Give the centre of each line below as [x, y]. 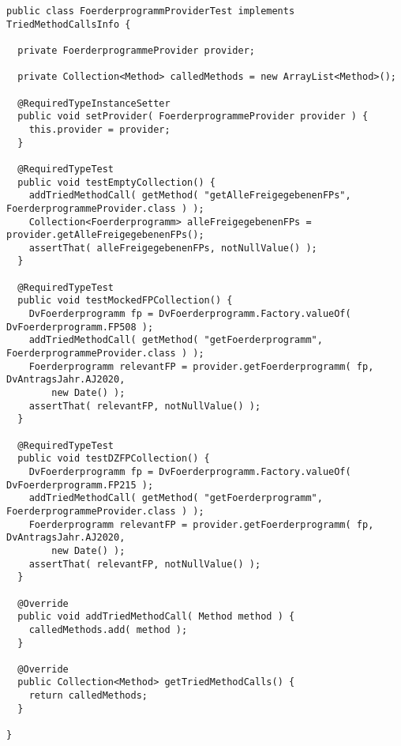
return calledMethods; [88, 696]
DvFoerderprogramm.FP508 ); [80, 327]
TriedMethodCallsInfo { [69, 24]
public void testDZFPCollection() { [114, 459]
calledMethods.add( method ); [108, 629]
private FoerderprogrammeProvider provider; [136, 50]
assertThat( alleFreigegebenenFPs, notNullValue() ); [173, 248]
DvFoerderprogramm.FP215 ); [80, 485]
